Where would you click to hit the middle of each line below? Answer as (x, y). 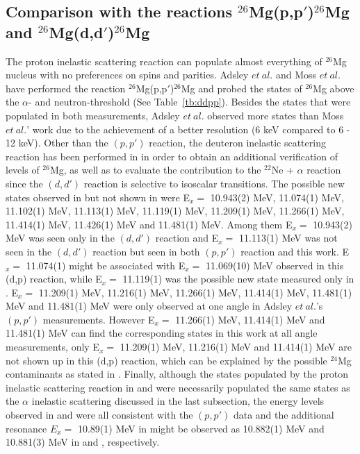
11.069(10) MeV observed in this (275, 265)
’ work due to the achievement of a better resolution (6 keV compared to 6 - (188, 129)
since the (24, 183)
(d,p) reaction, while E (54, 279)
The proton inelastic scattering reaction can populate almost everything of (164, 61)
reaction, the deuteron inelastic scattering (237, 143)
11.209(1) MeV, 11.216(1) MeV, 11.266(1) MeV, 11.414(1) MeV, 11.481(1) (195, 292)
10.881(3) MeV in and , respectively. (83, 442)
